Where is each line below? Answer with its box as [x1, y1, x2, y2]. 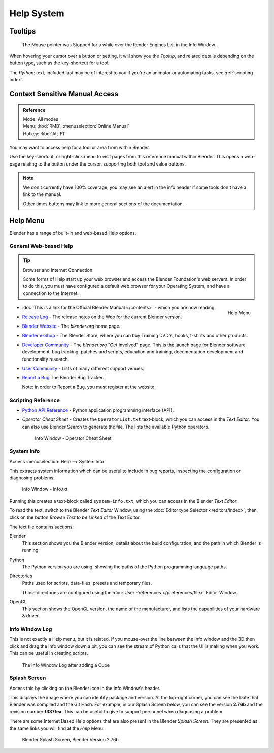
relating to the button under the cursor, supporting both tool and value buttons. [21, 160, 186, 167]
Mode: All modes [23, 116, 58, 122]
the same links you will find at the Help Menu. [9, 725, 105, 731]
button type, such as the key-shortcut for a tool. [9, 60, 110, 66]
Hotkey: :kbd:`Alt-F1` [23, 130, 66, 137]
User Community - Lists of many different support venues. [22, 365, 144, 371]
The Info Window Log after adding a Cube [22, 662, 110, 668]
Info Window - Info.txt [22, 486, 68, 493]
